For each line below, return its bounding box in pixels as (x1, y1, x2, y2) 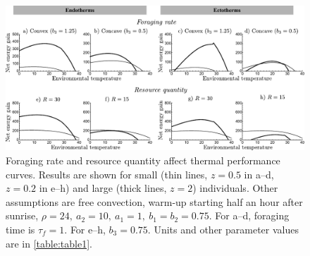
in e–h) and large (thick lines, (39, 181, 167, 195)
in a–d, (244, 166, 274, 181)
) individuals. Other (192, 181, 278, 195)
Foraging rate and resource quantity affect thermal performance (6, 152, 280, 167)
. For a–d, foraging (209, 208, 290, 223)
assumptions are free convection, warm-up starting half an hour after (6, 194, 303, 209)
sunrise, (6, 208, 39, 223)
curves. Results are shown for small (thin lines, (6, 166, 208, 181)
